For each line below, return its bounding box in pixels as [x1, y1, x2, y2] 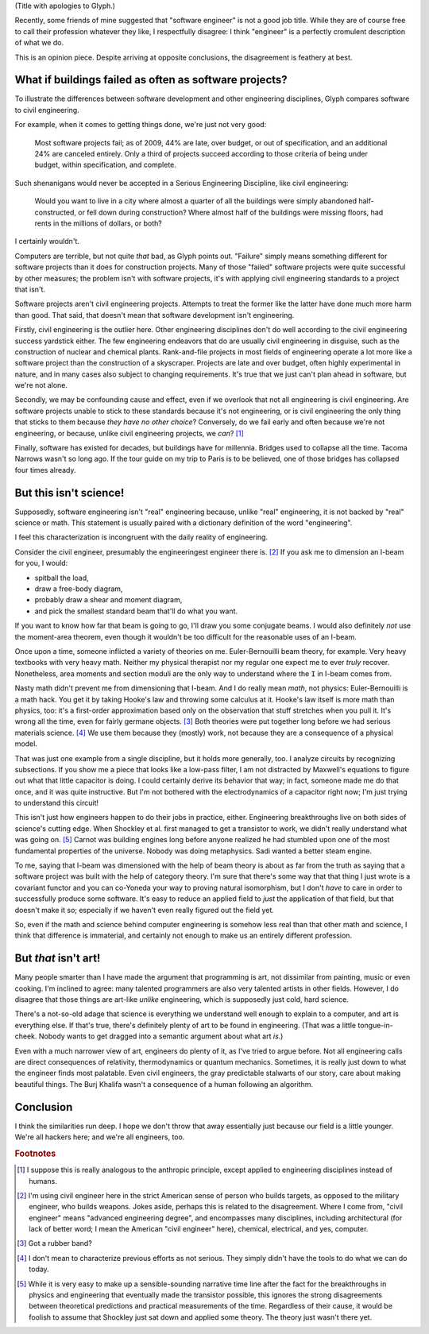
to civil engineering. [14, 105, 79, 114]
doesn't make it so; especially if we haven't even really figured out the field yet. [14, 905, 274, 914]
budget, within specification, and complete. [34, 160, 176, 170]
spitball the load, [34, 573, 89, 582]
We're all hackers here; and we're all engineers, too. [14, 1132, 185, 1142]
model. [14, 739, 37, 748]
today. [29, 1264, 49, 1274]
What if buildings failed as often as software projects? [14, 73, 288, 87]
